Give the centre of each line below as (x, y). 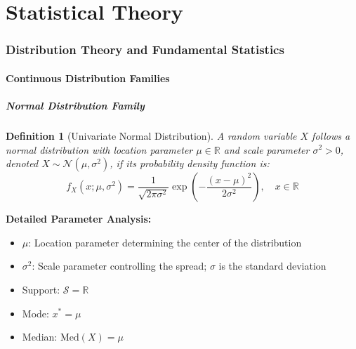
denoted (22, 163)
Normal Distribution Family (75, 105)
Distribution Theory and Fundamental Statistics (145, 50)
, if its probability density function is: (190, 163)
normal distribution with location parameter (99, 149)
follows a (331, 135)
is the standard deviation (272, 266)
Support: (41, 289)
